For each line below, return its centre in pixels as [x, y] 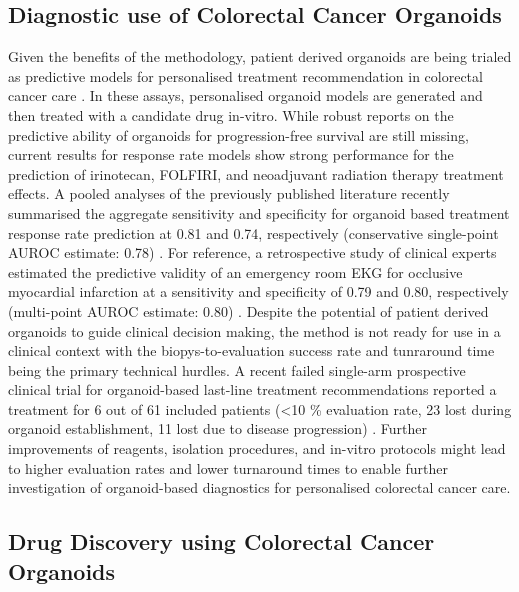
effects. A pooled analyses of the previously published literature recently [229, 193]
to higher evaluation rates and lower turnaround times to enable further [228, 467]
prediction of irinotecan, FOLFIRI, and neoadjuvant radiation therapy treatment [256, 173]
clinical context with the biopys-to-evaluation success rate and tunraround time [251, 350]
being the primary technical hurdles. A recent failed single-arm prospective [237, 369]
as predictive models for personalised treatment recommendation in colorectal [245, 75]
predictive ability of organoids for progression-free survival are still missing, [238, 134]
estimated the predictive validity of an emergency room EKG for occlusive [235, 271]
